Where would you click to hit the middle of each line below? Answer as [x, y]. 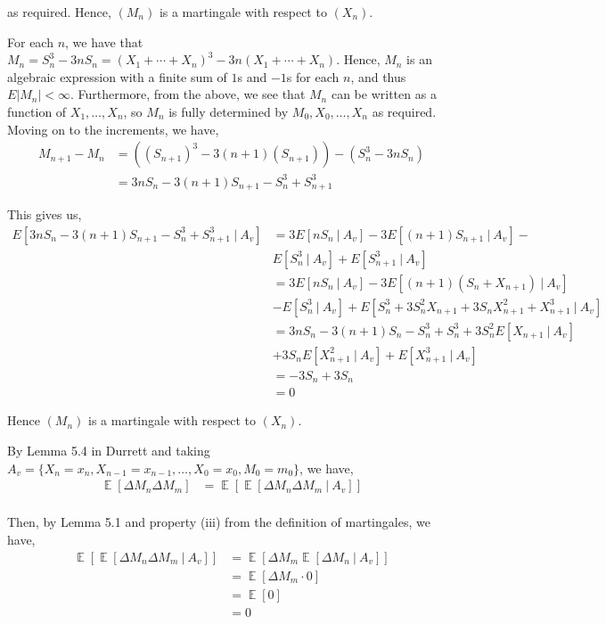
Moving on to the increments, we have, [113, 129]
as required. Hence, [59, 12]
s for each [313, 76]
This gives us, [45, 214]
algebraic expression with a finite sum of [117, 76]
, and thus [378, 76]
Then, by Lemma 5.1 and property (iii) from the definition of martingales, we [219, 522]
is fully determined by [229, 111]
